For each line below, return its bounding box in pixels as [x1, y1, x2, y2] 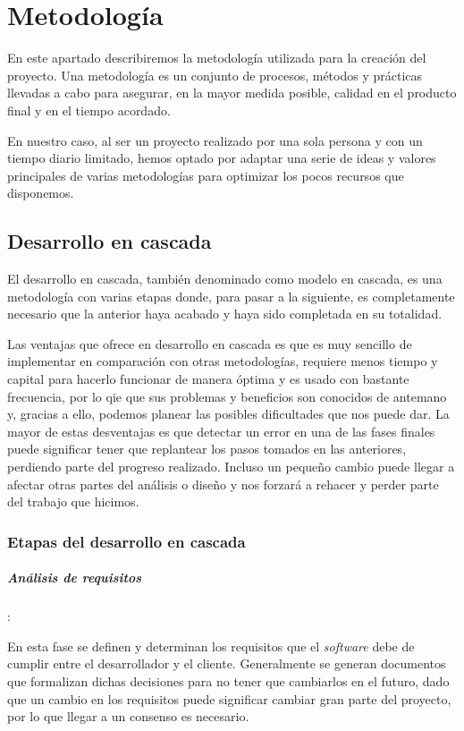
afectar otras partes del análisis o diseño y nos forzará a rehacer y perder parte [7, 474, 439, 493]
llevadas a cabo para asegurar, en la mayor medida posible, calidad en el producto [7, 83, 457, 102]
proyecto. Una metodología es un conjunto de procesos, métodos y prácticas [7, 65, 423, 84]
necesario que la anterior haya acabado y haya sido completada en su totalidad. [7, 304, 443, 323]
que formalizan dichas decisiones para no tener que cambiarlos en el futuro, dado [7, 671, 450, 690]
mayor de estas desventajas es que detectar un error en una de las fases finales [7, 421, 435, 440]
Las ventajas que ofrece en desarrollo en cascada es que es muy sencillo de [7, 334, 412, 353]
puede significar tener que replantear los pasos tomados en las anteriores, [7, 439, 407, 458]
